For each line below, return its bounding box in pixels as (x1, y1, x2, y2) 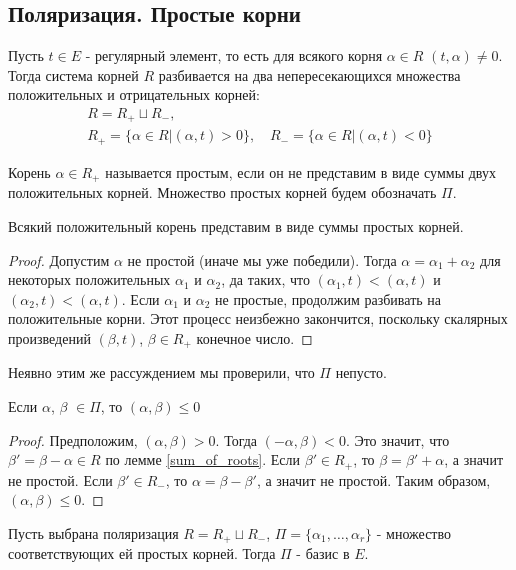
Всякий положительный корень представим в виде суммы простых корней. (8, 216, 464, 236)
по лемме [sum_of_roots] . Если (105, 449, 301, 470)
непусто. (335, 362, 387, 383)
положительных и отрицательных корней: (8, 84, 260, 105)
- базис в (296, 543, 350, 564)
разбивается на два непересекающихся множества (158, 64, 461, 85)
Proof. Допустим (8, 249, 110, 270)
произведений (8, 327, 91, 348)
